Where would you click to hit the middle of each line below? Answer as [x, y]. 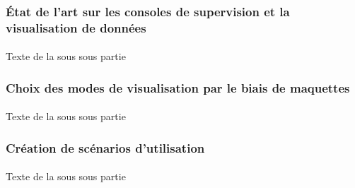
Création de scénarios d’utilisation [105, 147]
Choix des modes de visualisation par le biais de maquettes [178, 87]
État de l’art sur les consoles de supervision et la [148, 11]
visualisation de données [76, 27]
